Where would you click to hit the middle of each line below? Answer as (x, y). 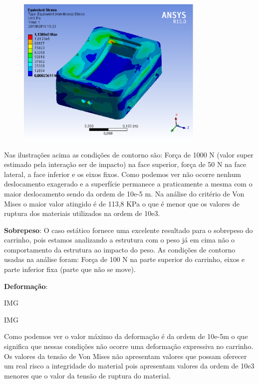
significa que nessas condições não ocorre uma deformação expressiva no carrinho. (129, 346)
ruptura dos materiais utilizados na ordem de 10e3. (82, 213)
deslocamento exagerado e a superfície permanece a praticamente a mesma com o (128, 184)
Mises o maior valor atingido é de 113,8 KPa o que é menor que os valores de (122, 203)
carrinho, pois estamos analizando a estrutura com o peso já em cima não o (120, 240)
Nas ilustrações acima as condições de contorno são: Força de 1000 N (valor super (129, 154)
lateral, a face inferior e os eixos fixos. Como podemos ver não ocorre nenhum (123, 174)
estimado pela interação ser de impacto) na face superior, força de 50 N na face (125, 164)
